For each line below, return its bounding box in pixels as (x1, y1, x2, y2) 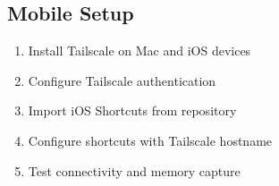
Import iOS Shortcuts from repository (28, 101, 237, 120)
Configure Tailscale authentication (28, 71, 216, 89)
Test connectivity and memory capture (28, 161, 241, 180)
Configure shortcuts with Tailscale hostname (28, 131, 273, 149)
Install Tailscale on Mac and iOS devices (28, 41, 251, 60)
